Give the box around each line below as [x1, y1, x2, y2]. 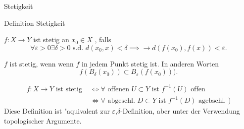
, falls [95, 34, 111, 45]
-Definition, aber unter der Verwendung [120, 106, 240, 116]
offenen [107, 85, 130, 93]
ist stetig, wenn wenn [9, 58, 74, 68]
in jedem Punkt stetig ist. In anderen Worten [81, 58, 219, 68]
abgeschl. [107, 97, 135, 105]
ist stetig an [33, 34, 69, 45]
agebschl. [198, 97, 226, 105]
